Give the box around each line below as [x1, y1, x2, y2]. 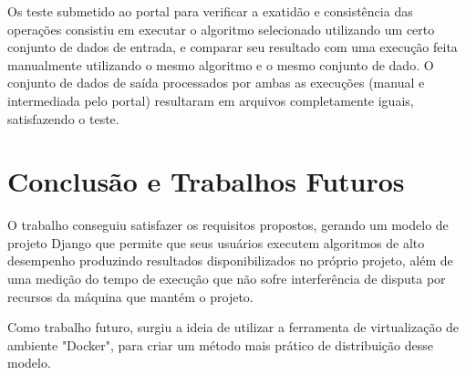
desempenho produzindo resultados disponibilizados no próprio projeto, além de [7, 251, 453, 270]
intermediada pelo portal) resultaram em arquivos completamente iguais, [7, 90, 414, 109]
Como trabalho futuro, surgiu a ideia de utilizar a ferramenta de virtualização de [7, 318, 460, 337]
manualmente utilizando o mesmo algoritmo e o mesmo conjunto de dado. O [7, 55, 434, 74]
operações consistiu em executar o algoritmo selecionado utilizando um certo [7, 19, 435, 38]
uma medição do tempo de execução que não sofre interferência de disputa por [7, 269, 446, 288]
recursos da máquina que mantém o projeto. [7, 286, 254, 306]
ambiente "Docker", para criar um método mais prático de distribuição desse [7, 335, 433, 354]
